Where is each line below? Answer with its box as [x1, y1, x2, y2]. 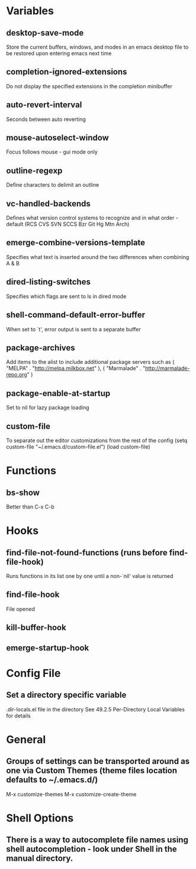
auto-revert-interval [6, 100, 82, 110]
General [6, 733, 46, 746]
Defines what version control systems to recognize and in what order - [6, 215, 179, 222]
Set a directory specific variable [6, 690, 127, 700]
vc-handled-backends [6, 199, 91, 209]
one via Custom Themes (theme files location [6, 766, 178, 776]
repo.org [6, 371, 28, 378]
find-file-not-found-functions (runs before [6, 547, 168, 558]
